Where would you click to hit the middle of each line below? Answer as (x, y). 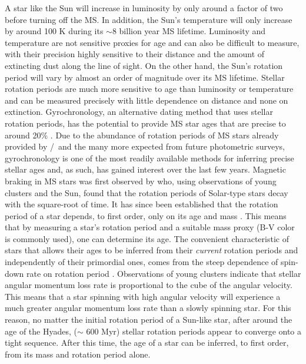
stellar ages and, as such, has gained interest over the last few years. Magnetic (145, 169)
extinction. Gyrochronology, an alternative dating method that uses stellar (139, 112)
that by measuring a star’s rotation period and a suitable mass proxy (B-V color (150, 227)
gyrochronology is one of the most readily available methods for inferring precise (149, 158)
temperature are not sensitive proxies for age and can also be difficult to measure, (152, 42)
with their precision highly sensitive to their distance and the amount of (135, 54)
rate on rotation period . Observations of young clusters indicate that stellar (164, 273)
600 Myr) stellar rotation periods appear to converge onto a (194, 331)
